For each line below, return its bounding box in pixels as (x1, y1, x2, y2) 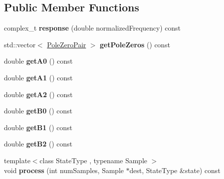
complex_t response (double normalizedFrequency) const (4, 23, 181, 33)
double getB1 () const (4, 122, 73, 132)
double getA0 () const (4, 56, 73, 66)
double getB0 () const (4, 106, 73, 116)
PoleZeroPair (47, 39, 86, 49)
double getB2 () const (4, 139, 73, 149)
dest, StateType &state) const (129, 165, 221, 175)
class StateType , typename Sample (39, 155, 148, 165)
